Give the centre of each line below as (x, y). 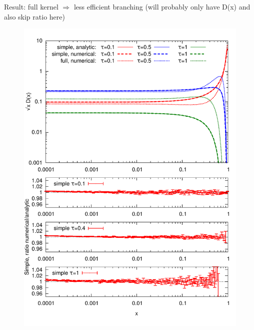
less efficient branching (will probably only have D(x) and (162, 7)
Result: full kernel (31, 7)
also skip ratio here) (34, 16)
